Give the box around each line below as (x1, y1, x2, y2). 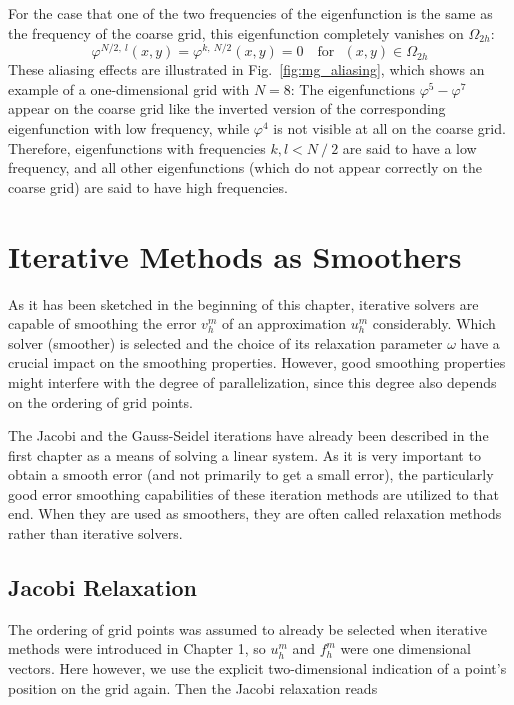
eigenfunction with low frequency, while (8, 118, 250, 139)
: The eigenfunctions (290, 78, 415, 99)
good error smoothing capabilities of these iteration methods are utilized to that (8, 483, 499, 504)
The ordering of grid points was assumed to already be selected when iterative (8, 618, 487, 639)
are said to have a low (342, 137, 477, 158)
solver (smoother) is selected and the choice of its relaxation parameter (8, 332, 443, 353)
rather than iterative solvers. (8, 523, 183, 544)
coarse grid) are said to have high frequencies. (8, 176, 288, 197)
